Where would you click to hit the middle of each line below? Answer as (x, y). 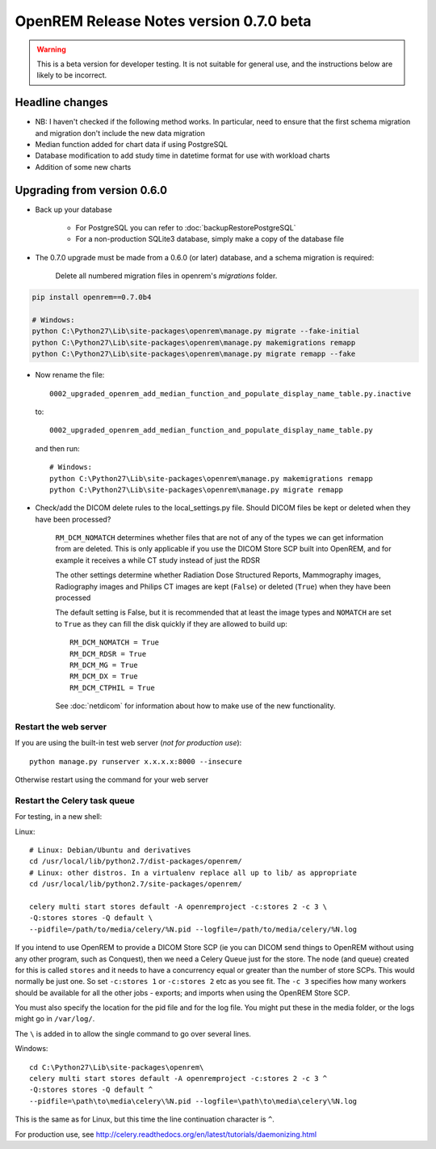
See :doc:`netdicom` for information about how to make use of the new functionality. (195, 706)
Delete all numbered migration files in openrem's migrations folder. (166, 276)
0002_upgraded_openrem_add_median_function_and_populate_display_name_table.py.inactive (231, 393)
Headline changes (62, 102)
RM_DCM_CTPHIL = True (112, 688)
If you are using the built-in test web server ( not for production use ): (128, 743)
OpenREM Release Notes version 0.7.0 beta (163, 21)
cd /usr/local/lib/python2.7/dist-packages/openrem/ (136, 862)
